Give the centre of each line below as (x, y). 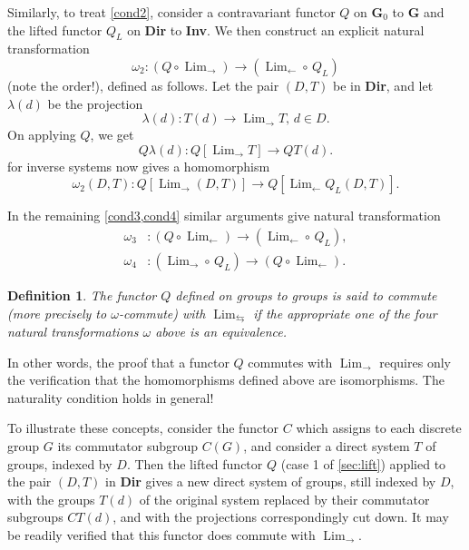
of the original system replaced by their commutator (284, 499)
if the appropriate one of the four (345, 313)
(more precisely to (57, 313)
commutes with (290, 362)
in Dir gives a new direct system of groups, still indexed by (271, 481)
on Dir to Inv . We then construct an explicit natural (276, 29)
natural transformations (73, 332)
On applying (42, 135)
